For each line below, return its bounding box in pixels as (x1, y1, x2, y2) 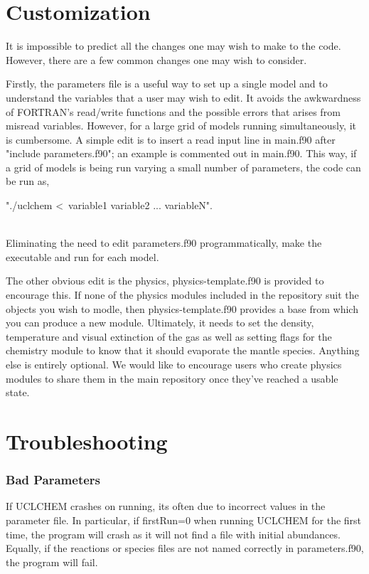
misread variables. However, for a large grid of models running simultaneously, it (6, 118, 357, 133)
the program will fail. (6, 554, 98, 569)
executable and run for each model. (6, 249, 159, 264)
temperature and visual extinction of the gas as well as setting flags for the (6, 329, 332, 344)
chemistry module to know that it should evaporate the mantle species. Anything (6, 343, 360, 358)
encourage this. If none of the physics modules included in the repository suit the (6, 287, 359, 302)
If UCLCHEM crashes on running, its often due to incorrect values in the (6, 499, 326, 514)
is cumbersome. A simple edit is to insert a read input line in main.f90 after (6, 132, 336, 147)
